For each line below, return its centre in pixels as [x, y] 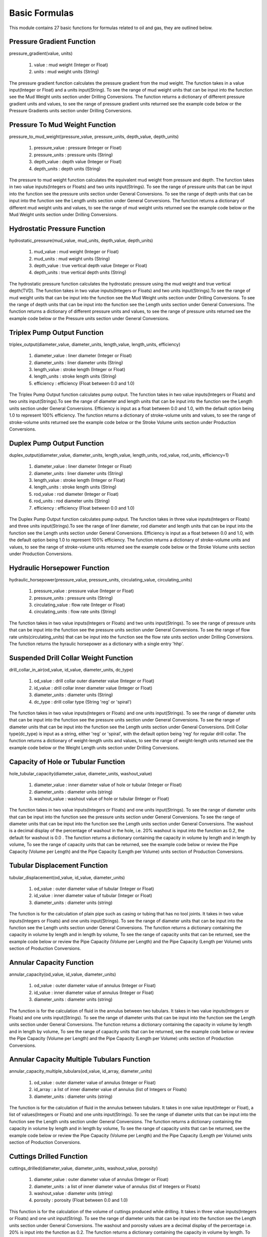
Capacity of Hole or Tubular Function [67, 762]
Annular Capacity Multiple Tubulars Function [80, 1060]
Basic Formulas [42, 13]
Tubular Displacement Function [59, 866]
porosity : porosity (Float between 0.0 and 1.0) [81, 1200]
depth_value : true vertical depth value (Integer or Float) [91, 266]
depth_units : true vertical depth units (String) [80, 273]
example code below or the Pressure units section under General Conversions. [89, 318]
